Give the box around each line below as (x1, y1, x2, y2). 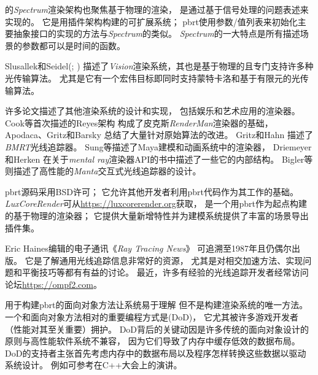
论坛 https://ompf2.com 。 (5, 277, 102, 290)
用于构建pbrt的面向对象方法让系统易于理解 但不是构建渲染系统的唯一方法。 (5, 298, 308, 311)
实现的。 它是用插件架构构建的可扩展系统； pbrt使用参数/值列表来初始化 (5, 15, 298, 28)
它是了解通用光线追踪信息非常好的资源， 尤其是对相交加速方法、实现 (25, 253, 303, 266)
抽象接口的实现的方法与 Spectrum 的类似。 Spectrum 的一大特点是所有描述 (13, 27, 300, 40)
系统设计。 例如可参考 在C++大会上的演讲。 (5, 358, 182, 371)
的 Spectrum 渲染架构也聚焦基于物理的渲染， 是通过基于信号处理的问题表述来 (5, 3, 309, 15)
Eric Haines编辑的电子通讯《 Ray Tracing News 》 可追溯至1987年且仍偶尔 (5, 242, 292, 255)
